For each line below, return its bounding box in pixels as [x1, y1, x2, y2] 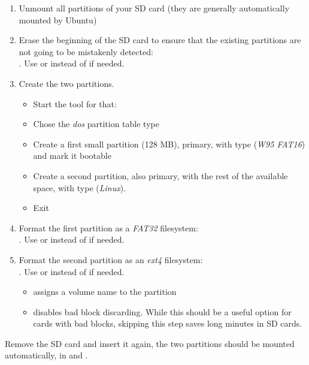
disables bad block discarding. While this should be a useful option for [33, 305, 292, 318]
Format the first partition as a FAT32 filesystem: [19, 221, 198, 234]
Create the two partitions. [19, 77, 114, 89]
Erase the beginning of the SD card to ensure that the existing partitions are [19, 34, 301, 46]
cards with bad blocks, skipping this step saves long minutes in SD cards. [33, 317, 302, 330]
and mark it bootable [33, 149, 111, 162]
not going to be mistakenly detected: [19, 45, 153, 58]
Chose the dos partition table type [33, 117, 159, 130]
